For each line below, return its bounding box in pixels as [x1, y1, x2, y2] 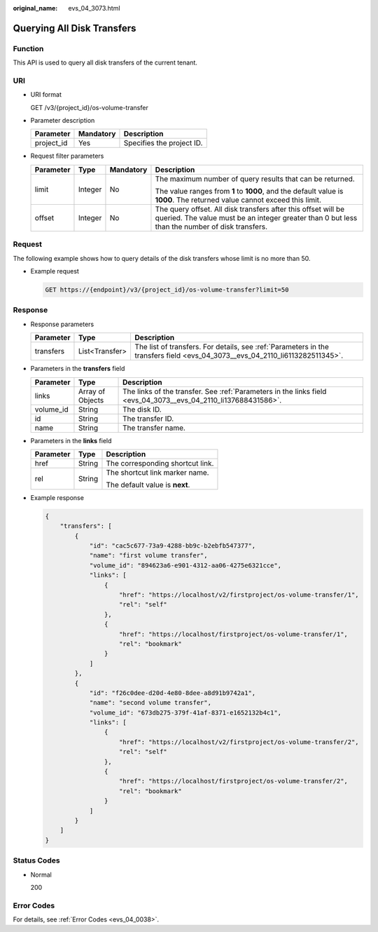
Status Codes [13, 856, 60, 865]
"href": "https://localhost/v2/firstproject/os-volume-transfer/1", [119, 591, 360, 599]
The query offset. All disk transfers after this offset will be [155, 204, 345, 214]
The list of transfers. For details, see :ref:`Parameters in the [134, 342, 329, 352]
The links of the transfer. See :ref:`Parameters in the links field [122, 386, 327, 396]
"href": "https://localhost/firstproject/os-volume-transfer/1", [119, 630, 348, 638]
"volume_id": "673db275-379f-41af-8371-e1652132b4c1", [89, 708, 282, 717]
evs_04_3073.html [68, 4, 120, 12]
